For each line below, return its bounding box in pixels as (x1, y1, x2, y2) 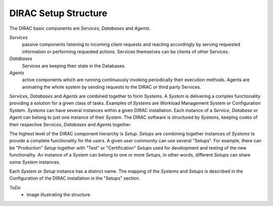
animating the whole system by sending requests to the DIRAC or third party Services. (22, 84, 202, 90)
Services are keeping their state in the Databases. (22, 63, 126, 69)
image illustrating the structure (26, 192, 90, 198)
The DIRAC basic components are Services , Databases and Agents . (9, 25, 151, 31)
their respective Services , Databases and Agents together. (9, 121, 131, 127)
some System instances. (9, 159, 61, 165)
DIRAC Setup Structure (9, 8, 108, 19)
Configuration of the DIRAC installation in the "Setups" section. (9, 175, 141, 181)
